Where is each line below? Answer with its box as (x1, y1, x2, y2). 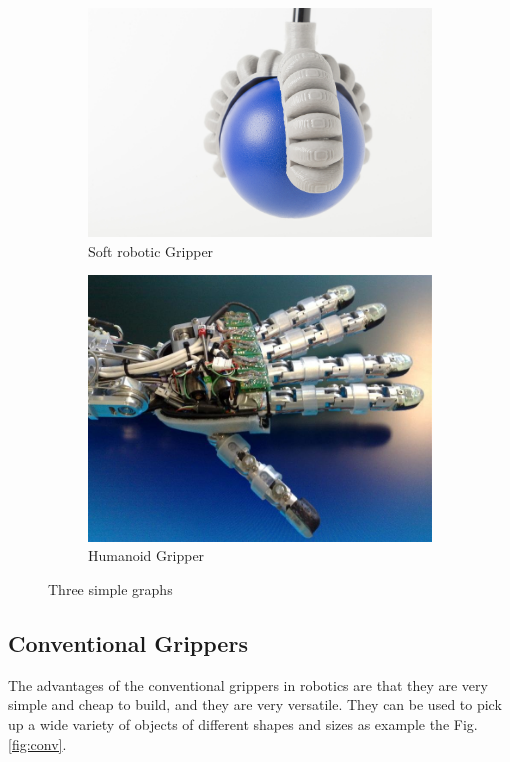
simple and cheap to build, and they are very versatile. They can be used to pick (8, 694, 502, 715)
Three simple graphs (48, 579, 173, 600)
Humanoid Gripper (88, 545, 205, 566)
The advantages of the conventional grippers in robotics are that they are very (8, 674, 488, 695)
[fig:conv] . (8, 733, 67, 754)
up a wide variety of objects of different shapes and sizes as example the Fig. (8, 714, 478, 735)
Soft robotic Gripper (88, 240, 214, 261)
